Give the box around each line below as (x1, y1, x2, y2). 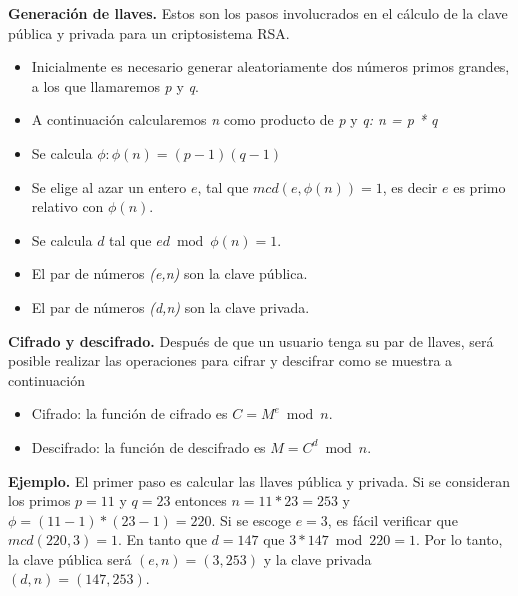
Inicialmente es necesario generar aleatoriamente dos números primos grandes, (31, 56, 510, 77)
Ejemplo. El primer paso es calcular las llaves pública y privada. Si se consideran (8, 470, 511, 491)
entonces (175, 490, 227, 511)
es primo (453, 176, 506, 197)
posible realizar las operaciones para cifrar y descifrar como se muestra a (8, 350, 453, 371)
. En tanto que (118, 529, 207, 550)
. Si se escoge (211, 509, 291, 530)
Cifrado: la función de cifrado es (31, 403, 228, 424)
